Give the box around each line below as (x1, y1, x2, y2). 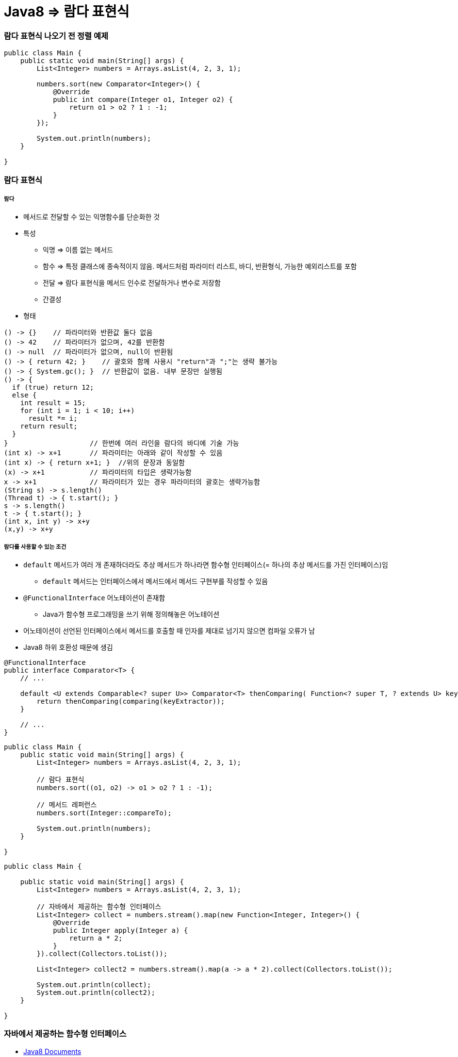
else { (12, 391, 37, 399)
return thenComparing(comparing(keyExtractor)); (36, 697, 225, 706)
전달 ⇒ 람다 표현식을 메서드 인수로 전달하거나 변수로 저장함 (43, 279, 221, 287)
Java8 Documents (23, 1047, 82, 1056)
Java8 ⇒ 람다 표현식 (4, 3, 130, 20)
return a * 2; (69, 934, 123, 942)
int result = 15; (20, 399, 86, 407)
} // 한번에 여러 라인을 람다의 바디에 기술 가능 (4, 439, 239, 447)
